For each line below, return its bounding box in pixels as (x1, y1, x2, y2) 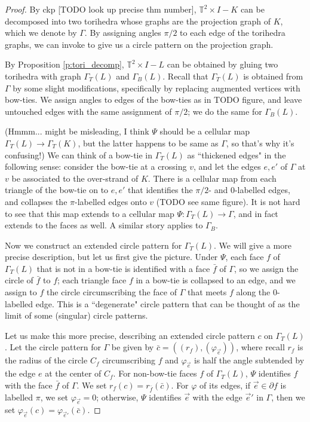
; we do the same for (188, 105, 262, 117)
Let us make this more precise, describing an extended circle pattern (5, 329, 255, 341)
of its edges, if (199, 378, 251, 391)
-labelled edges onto (75, 195, 147, 207)
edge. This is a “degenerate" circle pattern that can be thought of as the (35, 297, 300, 310)
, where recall (236, 341, 285, 353)
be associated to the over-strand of (11, 172, 139, 184)
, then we (271, 390, 305, 403)
